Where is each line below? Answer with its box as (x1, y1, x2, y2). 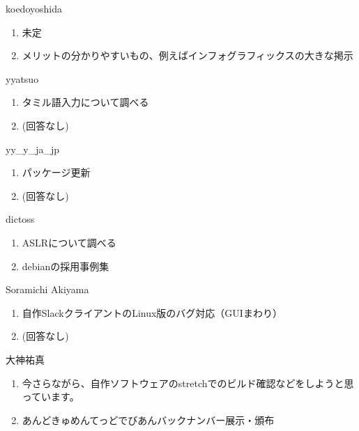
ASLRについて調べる (22, 235, 116, 249)
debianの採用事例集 (22, 258, 109, 273)
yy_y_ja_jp (6, 141, 60, 156)
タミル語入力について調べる (22, 95, 149, 109)
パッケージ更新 (22, 165, 91, 180)
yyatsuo (6, 71, 39, 86)
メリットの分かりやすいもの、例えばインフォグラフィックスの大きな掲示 (22, 48, 353, 63)
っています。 (22, 389, 79, 404)
